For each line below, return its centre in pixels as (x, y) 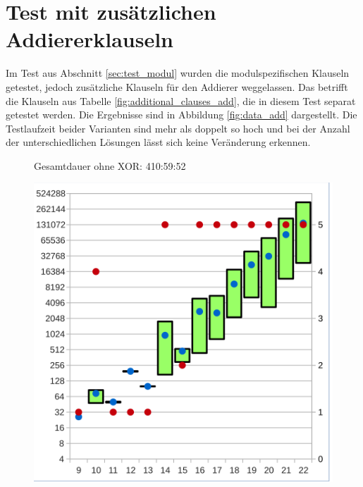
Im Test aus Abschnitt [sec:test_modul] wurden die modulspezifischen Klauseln (178, 73)
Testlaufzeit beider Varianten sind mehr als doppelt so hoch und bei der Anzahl (178, 128)
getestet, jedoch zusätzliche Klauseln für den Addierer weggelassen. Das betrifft (177, 86)
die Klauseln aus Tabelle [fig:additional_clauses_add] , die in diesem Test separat (181, 100)
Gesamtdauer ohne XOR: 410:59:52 (110, 165)
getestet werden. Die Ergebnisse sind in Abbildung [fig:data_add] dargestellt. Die (181, 115)
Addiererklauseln (90, 39)
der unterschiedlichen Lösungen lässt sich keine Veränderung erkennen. (158, 142)
